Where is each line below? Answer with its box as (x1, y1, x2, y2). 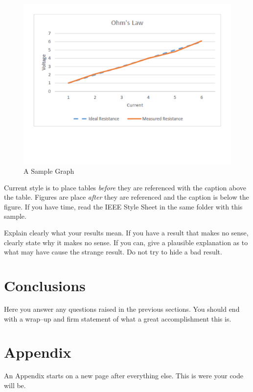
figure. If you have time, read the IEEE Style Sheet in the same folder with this (4, 201, 243, 211)
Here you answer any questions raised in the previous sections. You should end (4, 303, 240, 314)
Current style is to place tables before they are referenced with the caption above (4, 182, 246, 192)
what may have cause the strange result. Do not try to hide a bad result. (4, 247, 222, 257)
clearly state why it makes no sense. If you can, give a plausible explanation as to (4, 237, 248, 247)
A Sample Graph (23, 166, 74, 176)
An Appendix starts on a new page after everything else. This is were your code (4, 370, 243, 381)
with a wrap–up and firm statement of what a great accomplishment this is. (4, 313, 231, 323)
